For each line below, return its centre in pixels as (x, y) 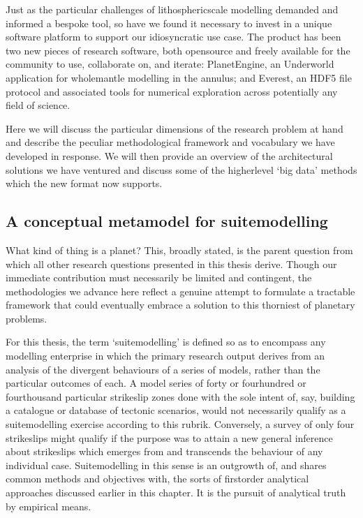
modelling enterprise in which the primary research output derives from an (165, 356)
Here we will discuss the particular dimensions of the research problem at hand (175, 128)
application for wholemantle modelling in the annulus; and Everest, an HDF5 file (179, 77)
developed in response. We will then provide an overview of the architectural (169, 155)
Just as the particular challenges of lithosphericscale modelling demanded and (172, 9)
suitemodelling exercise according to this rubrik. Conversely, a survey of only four (180, 424)
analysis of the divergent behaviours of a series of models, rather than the (163, 369)
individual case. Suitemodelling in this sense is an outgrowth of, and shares (166, 465)
